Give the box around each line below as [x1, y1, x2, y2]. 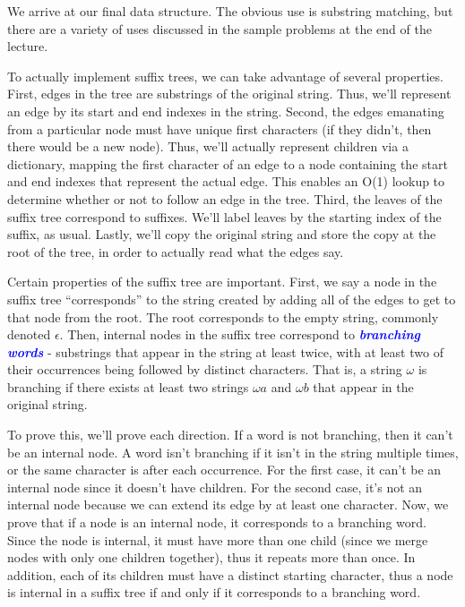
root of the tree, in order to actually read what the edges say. [7, 242, 344, 261]
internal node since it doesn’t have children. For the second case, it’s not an [7, 477, 423, 496]
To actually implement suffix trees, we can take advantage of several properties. [7, 66, 443, 85]
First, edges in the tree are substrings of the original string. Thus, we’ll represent [7, 84, 452, 103]
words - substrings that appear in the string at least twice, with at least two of [7, 342, 443, 361]
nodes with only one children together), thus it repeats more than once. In [7, 548, 416, 567]
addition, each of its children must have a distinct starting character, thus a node [7, 565, 453, 584]
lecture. [7, 37, 48, 56]
